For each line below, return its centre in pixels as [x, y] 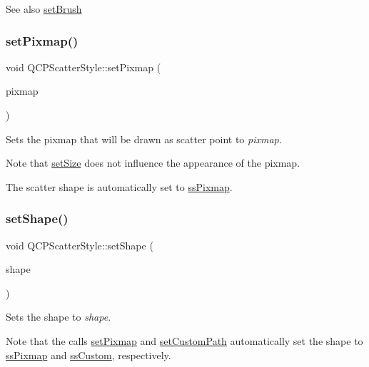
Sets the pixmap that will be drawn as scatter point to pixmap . [144, 139]
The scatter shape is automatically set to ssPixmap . [119, 186]
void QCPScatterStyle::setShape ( [80, 245]
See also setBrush [44, 9]
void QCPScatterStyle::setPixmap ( [84, 67]
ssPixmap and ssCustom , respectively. [89, 355]
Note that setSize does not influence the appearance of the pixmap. [153, 163]
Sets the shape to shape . [59, 317]
